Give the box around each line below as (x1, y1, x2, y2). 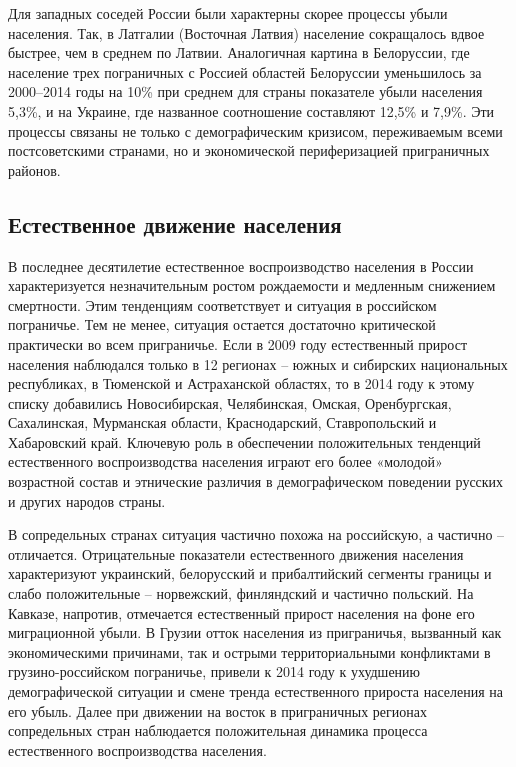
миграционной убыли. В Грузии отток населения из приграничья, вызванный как (8, 622, 502, 643)
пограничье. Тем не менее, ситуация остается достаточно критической (8, 314, 436, 335)
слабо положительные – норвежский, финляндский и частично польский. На (8, 583, 474, 604)
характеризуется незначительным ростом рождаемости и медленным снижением (8, 275, 496, 296)
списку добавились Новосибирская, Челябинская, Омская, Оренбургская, (8, 392, 452, 413)
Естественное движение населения (8, 208, 342, 239)
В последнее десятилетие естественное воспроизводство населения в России (8, 255, 474, 276)
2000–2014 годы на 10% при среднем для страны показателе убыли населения (8, 81, 483, 102)
